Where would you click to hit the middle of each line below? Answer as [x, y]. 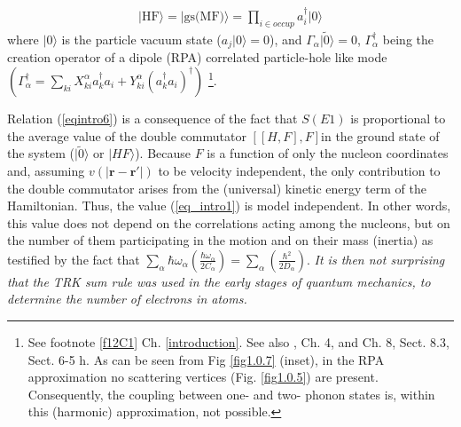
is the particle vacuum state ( [141, 39]
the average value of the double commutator [127, 135]
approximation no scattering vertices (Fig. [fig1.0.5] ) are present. [203, 377]
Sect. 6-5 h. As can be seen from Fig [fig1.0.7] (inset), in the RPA [206, 359]
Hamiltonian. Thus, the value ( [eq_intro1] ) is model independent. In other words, [229, 206]
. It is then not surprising [375, 259]
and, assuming [46, 170]
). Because [163, 153]
